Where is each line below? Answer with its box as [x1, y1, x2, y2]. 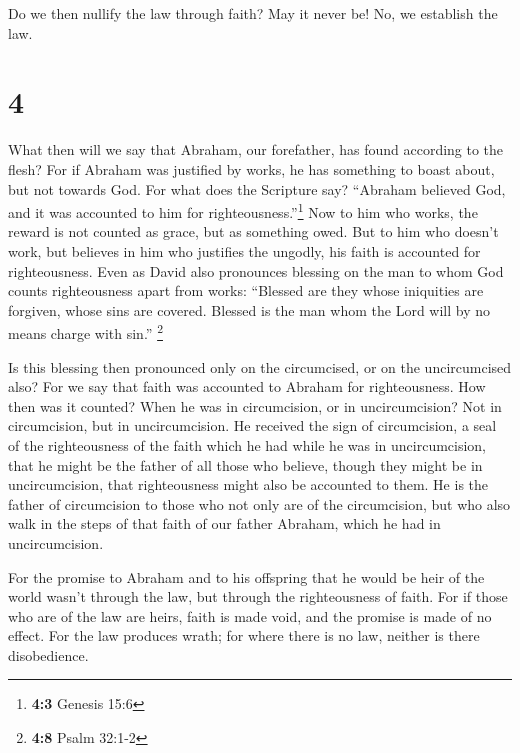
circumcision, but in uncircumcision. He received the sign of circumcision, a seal [8, 415, 497, 436]
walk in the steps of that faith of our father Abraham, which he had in [8, 513, 441, 534]
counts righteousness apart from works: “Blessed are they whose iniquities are [8, 280, 484, 301]
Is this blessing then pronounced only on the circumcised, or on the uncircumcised [8, 356, 512, 377]
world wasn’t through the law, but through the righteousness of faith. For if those [8, 586, 508, 607]
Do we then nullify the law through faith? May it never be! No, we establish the [8, 3, 498, 23]
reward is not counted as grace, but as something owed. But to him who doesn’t [8, 221, 499, 242]
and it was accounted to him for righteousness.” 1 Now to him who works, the [8, 199, 478, 222]
